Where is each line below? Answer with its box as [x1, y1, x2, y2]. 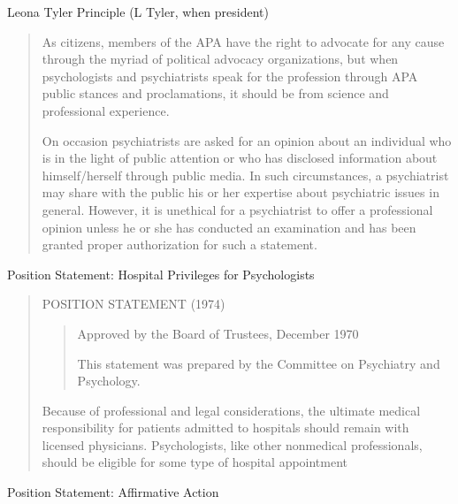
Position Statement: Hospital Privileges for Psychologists [7, 264, 315, 283]
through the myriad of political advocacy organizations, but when [42, 50, 399, 68]
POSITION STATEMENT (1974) [42, 294, 225, 313]
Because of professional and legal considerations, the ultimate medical [42, 401, 421, 419]
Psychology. [77, 371, 141, 390]
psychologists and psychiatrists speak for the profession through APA [42, 66, 418, 85]
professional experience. [42, 101, 170, 119]
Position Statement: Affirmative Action [7, 483, 219, 501]
